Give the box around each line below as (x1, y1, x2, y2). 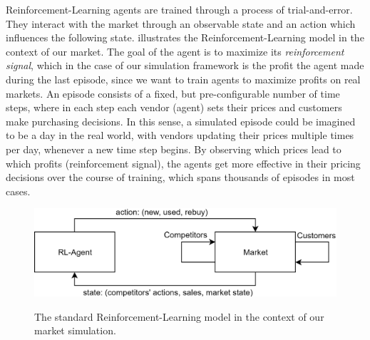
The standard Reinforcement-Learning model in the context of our (34, 309, 324, 324)
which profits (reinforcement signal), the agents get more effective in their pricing (6, 155, 361, 170)
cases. (6, 183, 31, 198)
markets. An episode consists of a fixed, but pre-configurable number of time (6, 86, 340, 101)
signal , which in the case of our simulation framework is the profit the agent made (6, 58, 364, 73)
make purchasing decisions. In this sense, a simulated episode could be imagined (6, 113, 356, 128)
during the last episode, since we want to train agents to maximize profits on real (6, 71, 361, 86)
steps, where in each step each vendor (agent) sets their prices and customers (6, 100, 342, 115)
